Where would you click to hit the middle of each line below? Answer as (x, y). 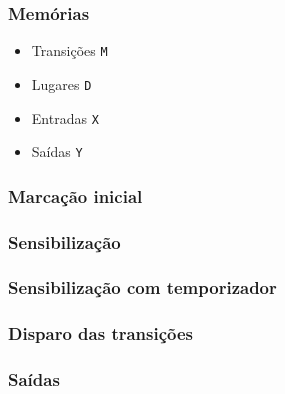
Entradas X (65, 117)
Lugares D (61, 83)
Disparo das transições (101, 333)
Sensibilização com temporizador (142, 287)
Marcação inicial (75, 195)
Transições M (69, 50)
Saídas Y (57, 151)
